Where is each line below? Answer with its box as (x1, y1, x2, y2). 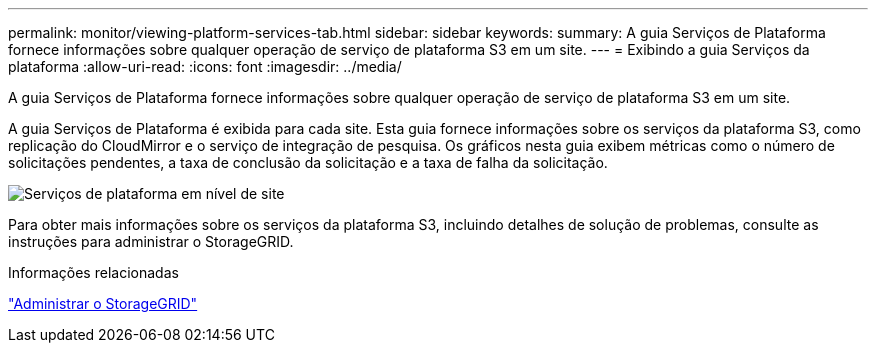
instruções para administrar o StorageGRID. (8, 233, 294, 250)
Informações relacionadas (8, 264, 179, 281)
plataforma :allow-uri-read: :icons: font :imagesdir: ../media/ (8, 58, 402, 75)
